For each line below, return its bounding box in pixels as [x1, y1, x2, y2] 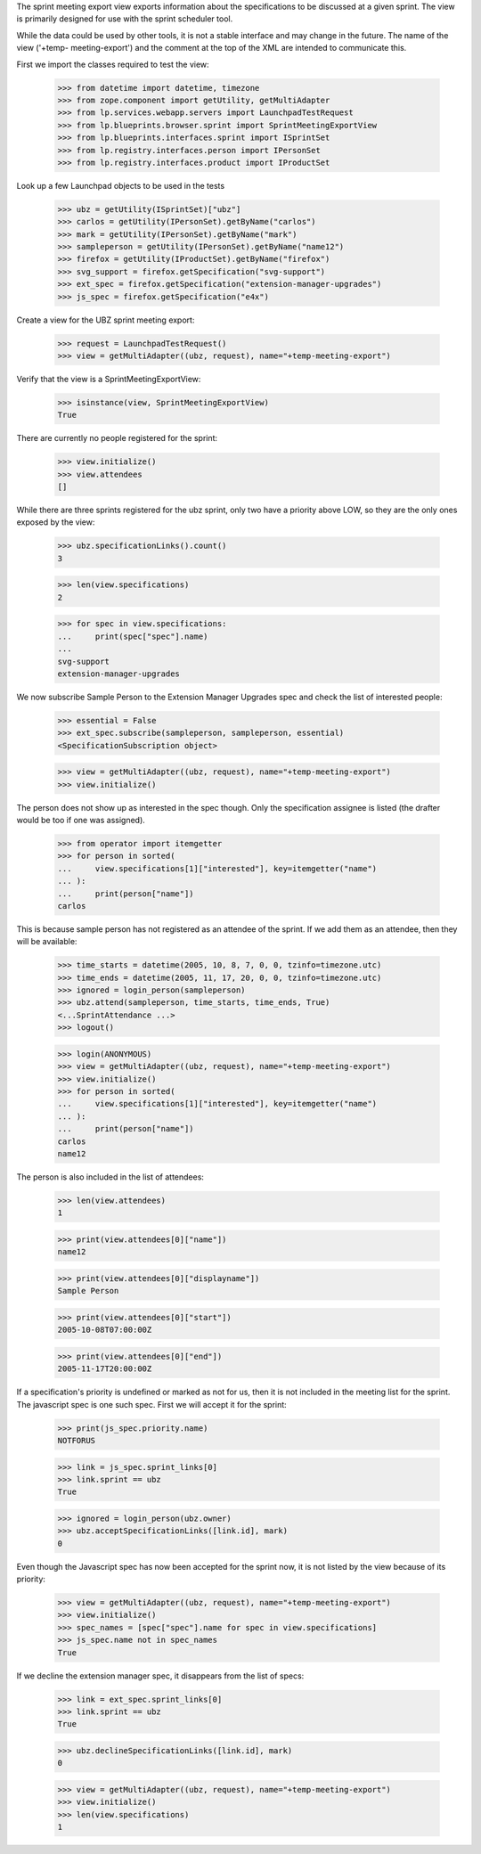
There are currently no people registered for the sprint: [16, 433, 218, 444]
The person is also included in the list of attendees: [16, 1172, 205, 1182]
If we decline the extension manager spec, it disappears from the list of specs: [16, 1670, 305, 1681]
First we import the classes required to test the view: [16, 59, 209, 69]
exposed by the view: [16, 517, 95, 527]
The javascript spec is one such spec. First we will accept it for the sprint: [16, 1399, 287, 1409]
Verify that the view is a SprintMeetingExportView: [16, 373, 201, 384]
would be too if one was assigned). [16, 815, 146, 826]
